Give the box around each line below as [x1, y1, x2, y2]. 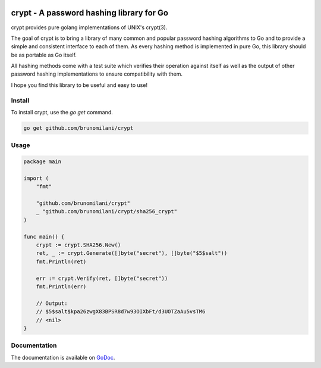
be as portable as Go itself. [11, 51, 77, 58]
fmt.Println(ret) [36, 258, 87, 265]
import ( [23, 174, 49, 182]
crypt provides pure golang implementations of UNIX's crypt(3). [11, 24, 168, 31]
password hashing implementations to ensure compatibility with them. [11, 70, 183, 77]
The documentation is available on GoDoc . [11, 354, 115, 361]
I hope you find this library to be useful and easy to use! [11, 81, 148, 89]
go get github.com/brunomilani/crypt [23, 124, 134, 131]
